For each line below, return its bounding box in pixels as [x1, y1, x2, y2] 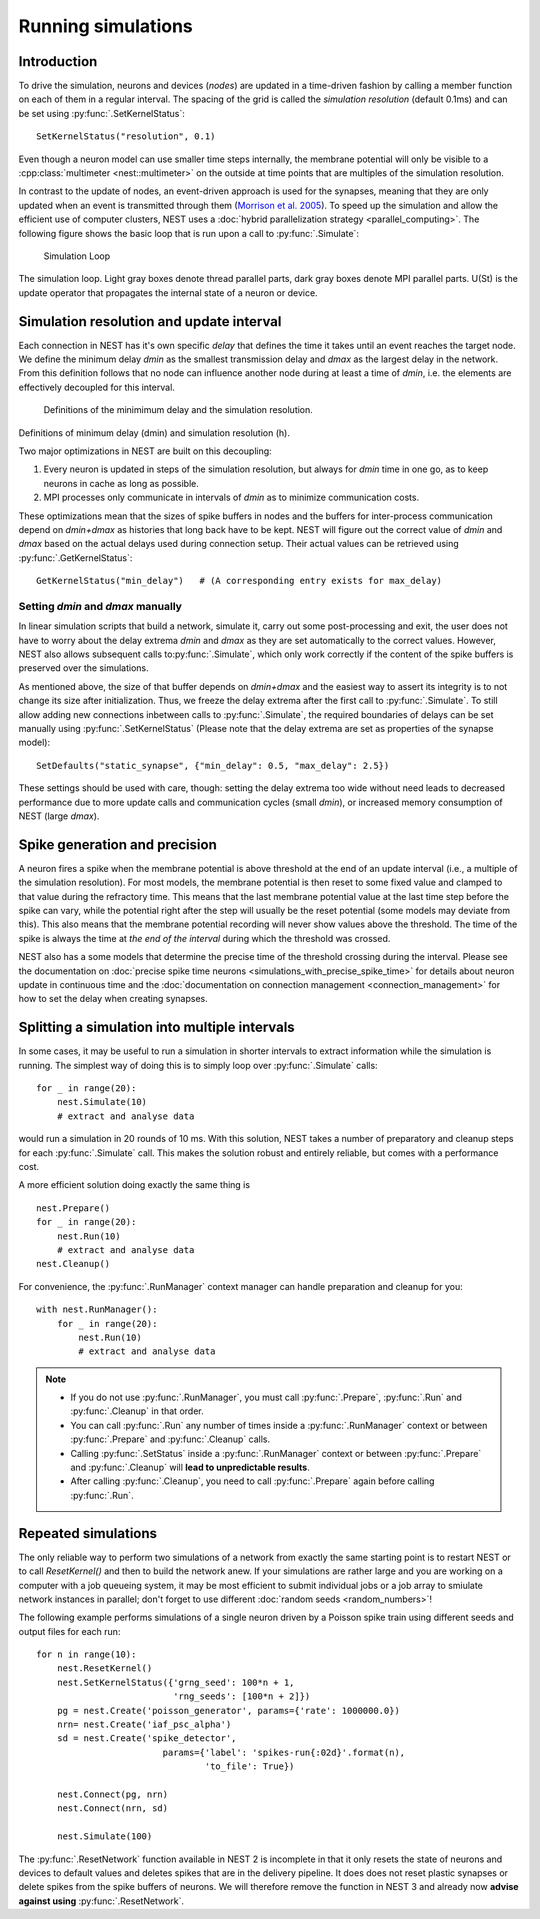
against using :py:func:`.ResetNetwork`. [18, 1895, 185, 1907]
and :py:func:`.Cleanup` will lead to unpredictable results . [70, 1461, 310, 1474]
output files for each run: [18, 1625, 121, 1637]
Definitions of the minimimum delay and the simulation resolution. [43, 404, 314, 416]
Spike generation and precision [18, 836, 217, 853]
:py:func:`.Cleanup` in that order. [70, 1405, 204, 1417]
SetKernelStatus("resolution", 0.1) [36, 131, 216, 142]
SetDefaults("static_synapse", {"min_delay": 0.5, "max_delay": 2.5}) [36, 760, 390, 771]
